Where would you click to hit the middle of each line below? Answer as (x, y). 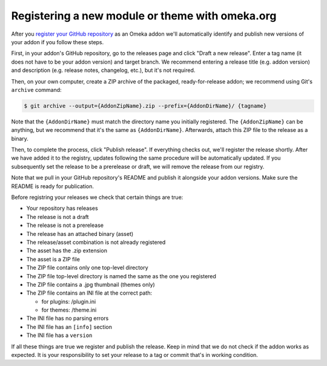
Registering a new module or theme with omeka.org (144, 16)
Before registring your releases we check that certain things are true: (97, 197)
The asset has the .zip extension (67, 250)
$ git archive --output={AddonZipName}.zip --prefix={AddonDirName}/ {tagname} (145, 106)
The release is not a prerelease (65, 225)
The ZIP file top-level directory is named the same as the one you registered (121, 276)
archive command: (36, 90)
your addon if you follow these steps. (58, 42)
